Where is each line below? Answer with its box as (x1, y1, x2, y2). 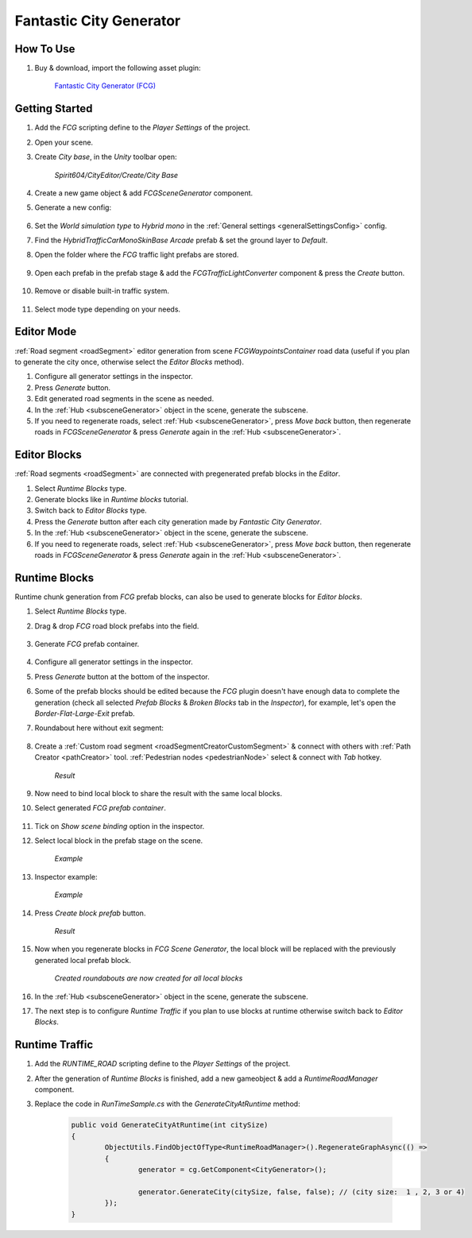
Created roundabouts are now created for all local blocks (54, 973, 243, 983)
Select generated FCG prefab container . (34, 803, 166, 813)
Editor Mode (14, 325, 77, 339)
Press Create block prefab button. (34, 908, 146, 918)
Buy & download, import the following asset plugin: (34, 64, 202, 73)
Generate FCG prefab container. (34, 640, 140, 649)
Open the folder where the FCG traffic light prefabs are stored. (34, 250, 239, 260)
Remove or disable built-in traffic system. (34, 286, 170, 296)
